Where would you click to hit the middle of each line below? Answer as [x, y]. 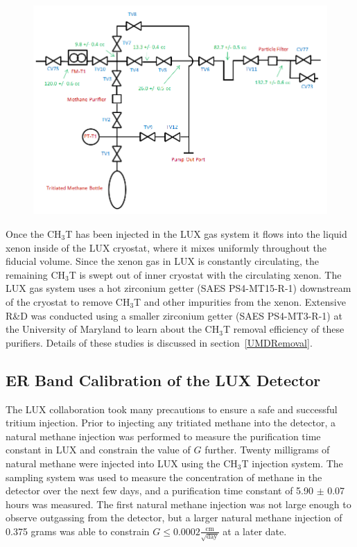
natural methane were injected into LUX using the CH [122, 463]
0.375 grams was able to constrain [78, 531]
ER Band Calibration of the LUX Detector [163, 380]
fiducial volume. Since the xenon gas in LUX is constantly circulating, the [162, 261]
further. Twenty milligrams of [267, 450]
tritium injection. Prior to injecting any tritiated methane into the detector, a [171, 423]
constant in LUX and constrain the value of [98, 450]
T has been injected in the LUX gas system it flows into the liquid [206, 234]
